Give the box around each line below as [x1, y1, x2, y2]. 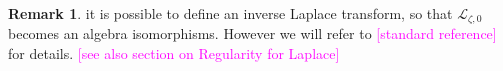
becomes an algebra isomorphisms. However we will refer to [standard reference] [8, 23, 497, 44]
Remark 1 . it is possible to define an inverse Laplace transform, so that [8, 3, 453, 23]
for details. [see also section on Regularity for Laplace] [8, 43, 340, 64]
